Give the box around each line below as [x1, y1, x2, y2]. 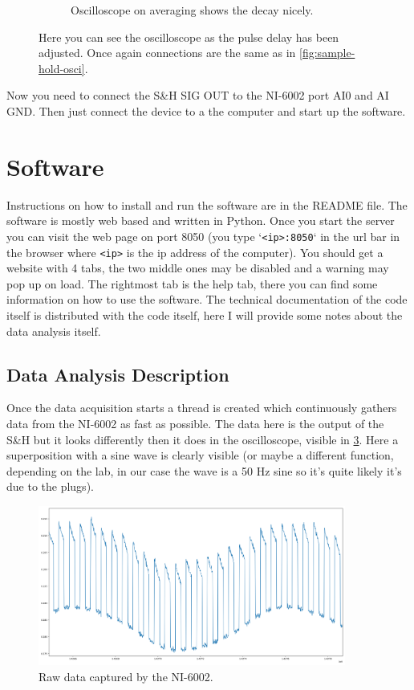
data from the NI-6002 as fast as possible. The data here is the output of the [6, 414, 384, 431]
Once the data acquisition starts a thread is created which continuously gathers [6, 399, 397, 416]
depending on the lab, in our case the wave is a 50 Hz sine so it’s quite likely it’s [6, 462, 402, 479]
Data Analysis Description [6, 361, 229, 386]
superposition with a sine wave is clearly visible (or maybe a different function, [6, 447, 394, 463]
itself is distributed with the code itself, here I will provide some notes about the [6, 306, 403, 323]
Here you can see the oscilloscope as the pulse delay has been [39, 28, 339, 45]
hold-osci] [39, 59, 85, 76]
